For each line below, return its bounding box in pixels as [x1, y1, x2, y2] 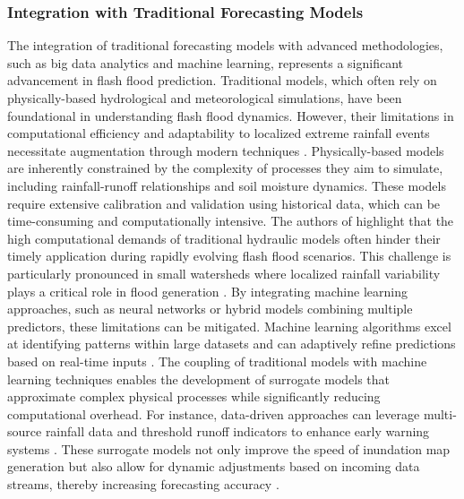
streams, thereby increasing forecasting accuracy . [7, 475, 279, 494]
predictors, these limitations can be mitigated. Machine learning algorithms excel [7, 316, 451, 335]
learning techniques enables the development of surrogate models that [7, 369, 391, 388]
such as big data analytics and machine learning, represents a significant [7, 53, 403, 72]
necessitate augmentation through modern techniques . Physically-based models [7, 141, 444, 159]
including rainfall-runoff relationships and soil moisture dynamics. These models [7, 176, 446, 194]
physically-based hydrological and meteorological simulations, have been [7, 89, 402, 107]
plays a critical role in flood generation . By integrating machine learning [7, 281, 408, 300]
